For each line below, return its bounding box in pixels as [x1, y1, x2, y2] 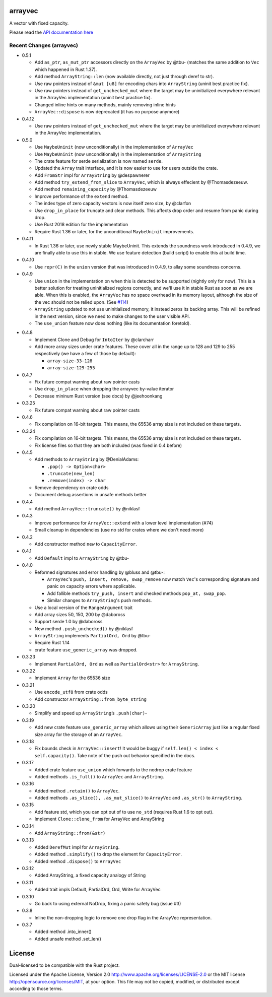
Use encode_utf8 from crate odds [34, 689, 108, 695]
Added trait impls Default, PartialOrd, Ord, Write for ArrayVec [34, 887, 161, 893]
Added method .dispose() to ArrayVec [34, 858, 121, 864]
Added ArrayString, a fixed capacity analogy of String [34, 872, 146, 879]
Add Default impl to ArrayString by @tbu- [34, 555, 129, 561]
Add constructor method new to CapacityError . [34, 541, 137, 547]
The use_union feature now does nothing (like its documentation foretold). [34, 320, 191, 326]
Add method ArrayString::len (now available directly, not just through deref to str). [34, 74, 214, 80]
